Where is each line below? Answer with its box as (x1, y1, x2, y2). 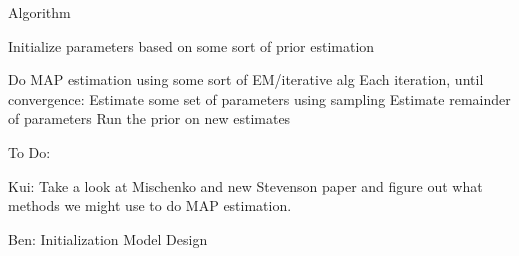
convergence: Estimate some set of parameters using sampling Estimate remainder (8, 88, 511, 109)
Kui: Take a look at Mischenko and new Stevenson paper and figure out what (8, 175, 483, 196)
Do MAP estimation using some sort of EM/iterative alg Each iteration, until (8, 69, 484, 90)
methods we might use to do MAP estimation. (8, 195, 292, 216)
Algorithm (8, 2, 71, 22)
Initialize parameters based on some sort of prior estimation (8, 35, 375, 56)
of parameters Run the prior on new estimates (8, 108, 291, 129)
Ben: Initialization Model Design (8, 228, 208, 249)
